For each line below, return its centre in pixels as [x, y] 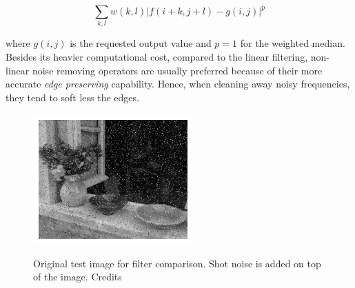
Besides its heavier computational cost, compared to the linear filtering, [157, 56]
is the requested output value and [141, 43]
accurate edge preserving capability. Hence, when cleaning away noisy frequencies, [178, 84]
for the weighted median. [293, 43]
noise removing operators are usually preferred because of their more [177, 70]
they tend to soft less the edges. [72, 97]
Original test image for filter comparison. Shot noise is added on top [177, 263]
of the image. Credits [78, 277]
